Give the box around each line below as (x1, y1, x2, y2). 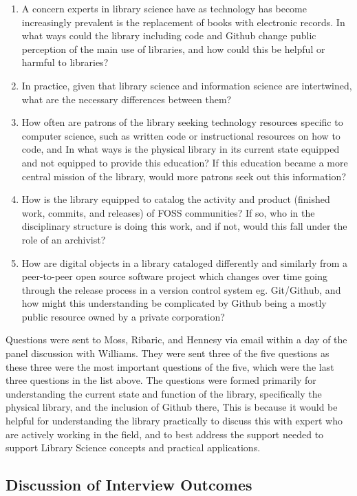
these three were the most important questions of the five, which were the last (6, 359, 334, 374)
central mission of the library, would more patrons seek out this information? (21, 169, 346, 183)
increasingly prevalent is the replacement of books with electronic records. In (21, 14, 345, 29)
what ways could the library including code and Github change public (21, 28, 316, 43)
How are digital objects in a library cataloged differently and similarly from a (21, 255, 348, 270)
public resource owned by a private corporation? (21, 309, 225, 323)
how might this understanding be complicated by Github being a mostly (21, 296, 327, 310)
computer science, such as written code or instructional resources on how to (21, 128, 340, 142)
